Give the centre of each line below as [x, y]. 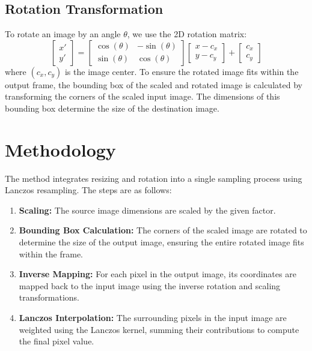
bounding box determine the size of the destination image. [112, 108]
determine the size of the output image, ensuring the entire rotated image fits [161, 242]
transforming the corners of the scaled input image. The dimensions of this [142, 96]
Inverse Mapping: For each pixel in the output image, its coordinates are [158, 274]
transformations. [49, 297]
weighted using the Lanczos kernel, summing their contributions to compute [159, 329]
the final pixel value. [57, 341]
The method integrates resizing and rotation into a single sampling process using [154, 178]
